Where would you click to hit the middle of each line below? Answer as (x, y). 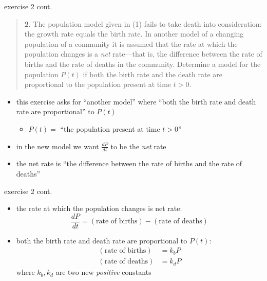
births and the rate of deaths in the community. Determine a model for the (142, 64)
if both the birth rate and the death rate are (153, 74)
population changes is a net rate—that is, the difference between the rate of (143, 54)
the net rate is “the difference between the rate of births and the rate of (129, 163)
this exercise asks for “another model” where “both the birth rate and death (136, 101)
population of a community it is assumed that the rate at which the (131, 43)
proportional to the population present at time (98, 84)
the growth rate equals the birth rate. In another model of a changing (134, 34)
